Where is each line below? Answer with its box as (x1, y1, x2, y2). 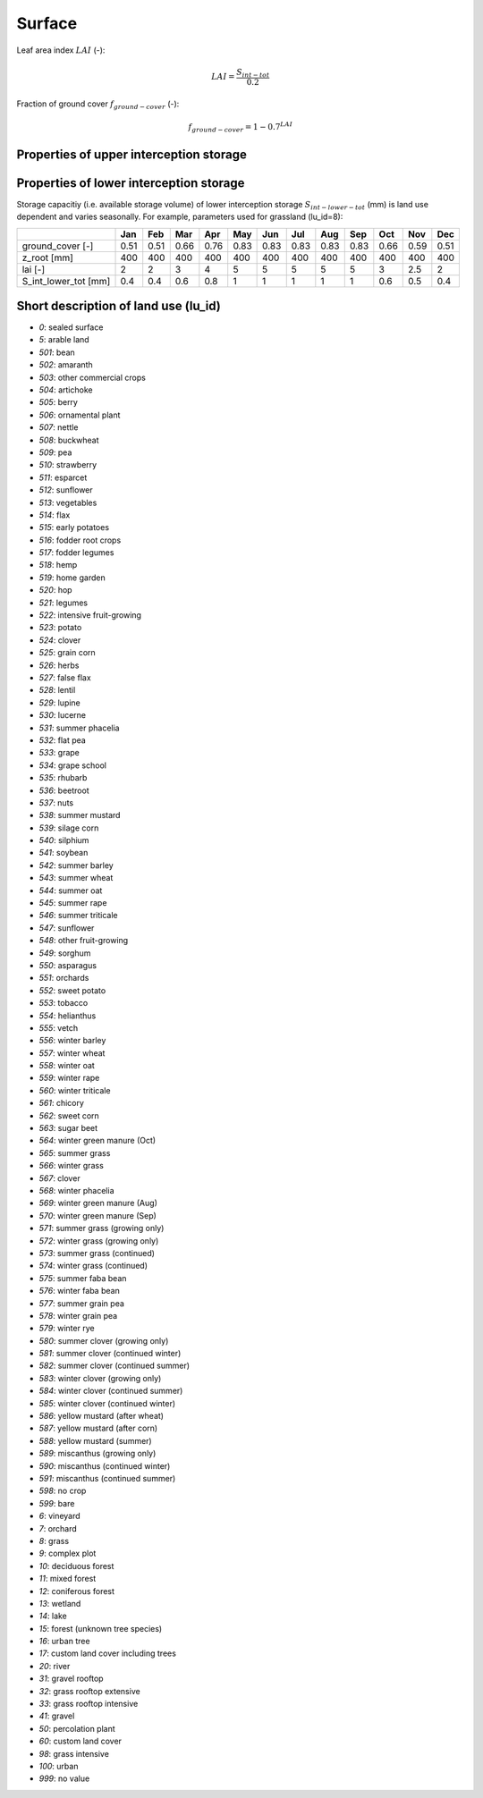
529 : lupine (38, 697, 80, 708)
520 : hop (38, 585, 72, 595)
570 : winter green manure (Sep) (38, 1210, 157, 1220)
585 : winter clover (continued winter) (38, 1397, 176, 1408)
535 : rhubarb (38, 772, 88, 783)
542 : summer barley (38, 859, 114, 871)
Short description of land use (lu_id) (16, 298, 221, 313)
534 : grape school (38, 760, 107, 771)
